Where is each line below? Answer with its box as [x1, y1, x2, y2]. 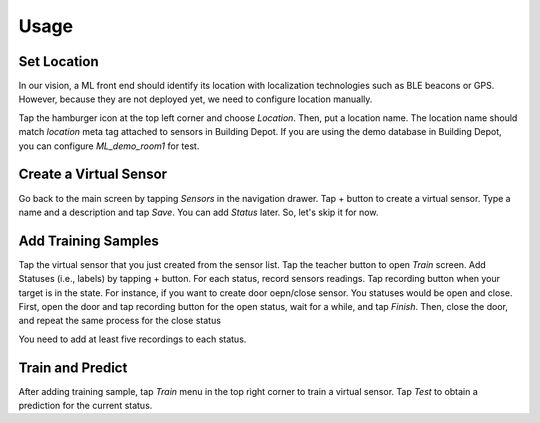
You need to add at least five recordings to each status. [18, 333, 247, 345]
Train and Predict [18, 359, 128, 376]
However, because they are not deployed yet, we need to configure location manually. [18, 93, 373, 105]
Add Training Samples [18, 232, 160, 249]
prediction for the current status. [18, 400, 153, 412]
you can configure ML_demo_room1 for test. [18, 140, 200, 152]
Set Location [18, 53, 99, 70]
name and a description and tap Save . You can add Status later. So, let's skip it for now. [18, 206, 379, 218]
